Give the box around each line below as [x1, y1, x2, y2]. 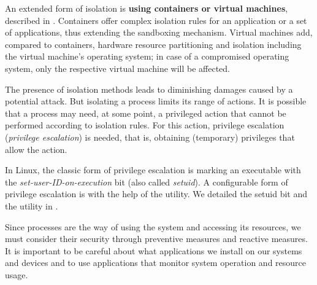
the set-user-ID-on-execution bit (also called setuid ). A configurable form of [5, 175, 288, 188]
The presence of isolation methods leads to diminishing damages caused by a [5, 82, 293, 95]
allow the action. [5, 142, 67, 155]
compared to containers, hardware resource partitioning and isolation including [5, 37, 302, 50]
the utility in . [5, 199, 58, 212]
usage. [5, 268, 28, 281]
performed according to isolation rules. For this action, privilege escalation [5, 119, 285, 131]
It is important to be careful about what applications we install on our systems [5, 244, 302, 257]
